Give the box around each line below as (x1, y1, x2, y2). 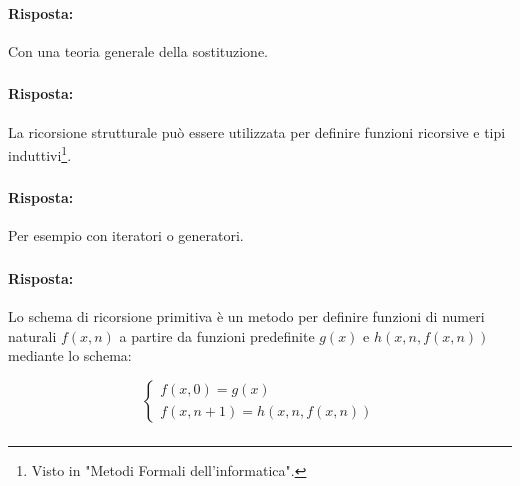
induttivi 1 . (8, 142, 72, 165)
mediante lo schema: (8, 345, 132, 366)
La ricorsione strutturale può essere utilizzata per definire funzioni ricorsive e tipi (8, 121, 506, 142)
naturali (8, 325, 57, 346)
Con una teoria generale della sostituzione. (8, 40, 269, 61)
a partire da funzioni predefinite (119, 325, 315, 346)
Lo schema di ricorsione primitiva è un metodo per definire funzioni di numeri (8, 306, 485, 327)
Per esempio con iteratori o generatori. (8, 225, 244, 246)
